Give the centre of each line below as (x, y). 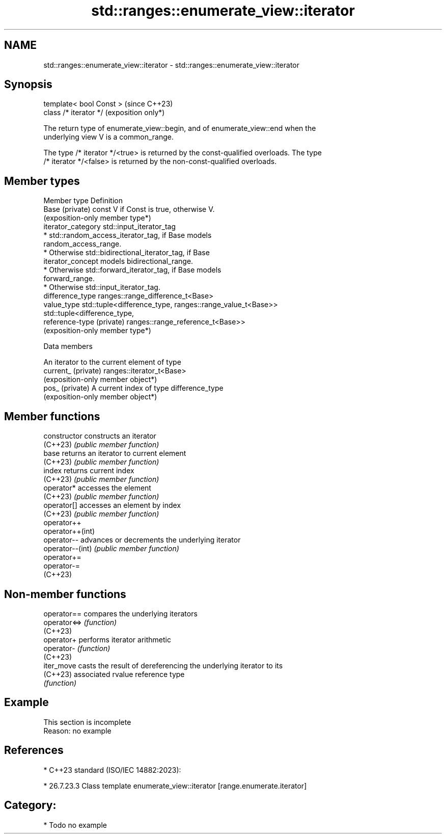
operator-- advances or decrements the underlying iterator (142, 540)
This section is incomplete (87, 722)
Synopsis (28, 85)
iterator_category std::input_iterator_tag (110, 227)
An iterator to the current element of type (112, 362)
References (34, 750)
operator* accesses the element (97, 488)
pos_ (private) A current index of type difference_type (133, 388)
